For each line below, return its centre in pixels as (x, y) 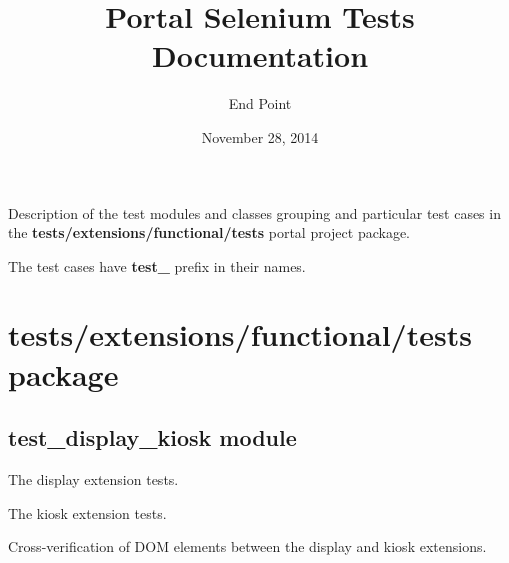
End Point (260, 103)
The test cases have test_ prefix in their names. (157, 265)
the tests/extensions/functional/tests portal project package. (209, 232)
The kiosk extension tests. (87, 512)
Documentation (260, 55)
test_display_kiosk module (152, 437)
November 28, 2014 (260, 136)
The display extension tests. (93, 479)
